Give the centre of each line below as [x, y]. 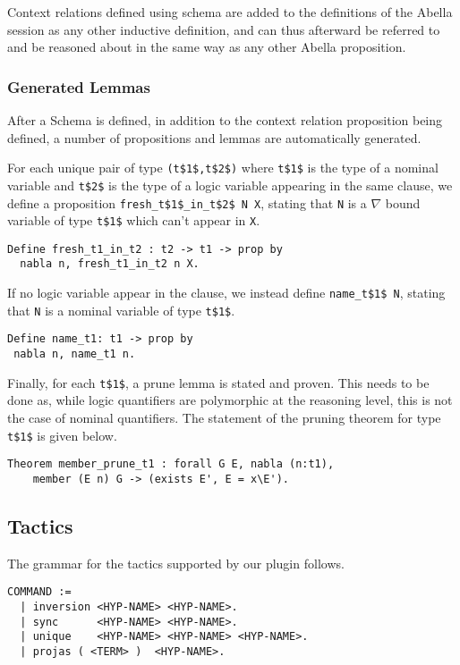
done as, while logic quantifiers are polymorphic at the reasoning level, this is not [230, 400]
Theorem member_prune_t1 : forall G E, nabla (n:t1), [171, 464]
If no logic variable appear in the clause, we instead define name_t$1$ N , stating [226, 293]
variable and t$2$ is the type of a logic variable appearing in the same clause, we [230, 185]
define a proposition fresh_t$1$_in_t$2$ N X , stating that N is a [187, 202]
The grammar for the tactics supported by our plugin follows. [176, 563]
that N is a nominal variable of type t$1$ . [121, 310]
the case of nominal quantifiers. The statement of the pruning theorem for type [224, 417]
